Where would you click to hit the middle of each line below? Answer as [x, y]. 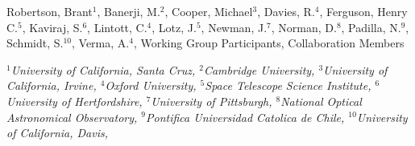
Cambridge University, [259, 69]
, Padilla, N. [371, 27]
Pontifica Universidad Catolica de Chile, [245, 117]
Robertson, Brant [50, 11]
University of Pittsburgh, [212, 101]
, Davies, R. [286, 11]
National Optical [321, 101]
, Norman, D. [304, 27]
